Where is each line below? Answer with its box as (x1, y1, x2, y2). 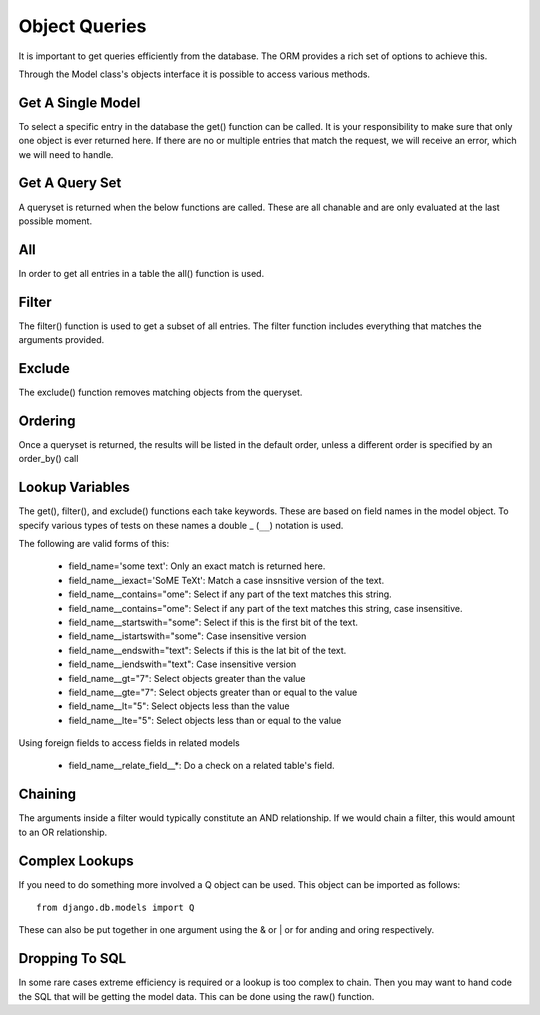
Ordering (18, 412, 76, 429)
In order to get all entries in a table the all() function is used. (18, 267, 265, 279)
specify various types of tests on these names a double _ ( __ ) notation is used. (18, 519, 344, 531)
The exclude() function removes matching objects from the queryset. (18, 386, 303, 399)
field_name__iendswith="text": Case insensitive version (68, 658, 297, 670)
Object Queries (18, 15, 147, 37)
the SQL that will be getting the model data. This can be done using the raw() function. (18, 990, 375, 1002)
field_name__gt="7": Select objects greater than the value (68, 672, 306, 684)
